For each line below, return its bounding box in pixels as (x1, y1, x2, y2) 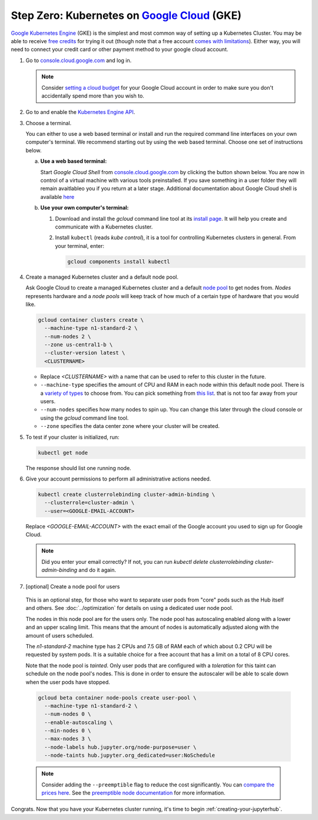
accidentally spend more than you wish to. (41, 92, 144, 99)
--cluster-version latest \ (44, 349, 125, 357)
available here (40, 193, 75, 200)
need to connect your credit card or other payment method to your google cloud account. (11, 46, 228, 53)
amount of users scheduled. (25, 632, 94, 639)
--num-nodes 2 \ (44, 333, 91, 339)
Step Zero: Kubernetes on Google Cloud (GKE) (11, 9, 241, 22)
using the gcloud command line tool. (40, 414, 129, 422)
